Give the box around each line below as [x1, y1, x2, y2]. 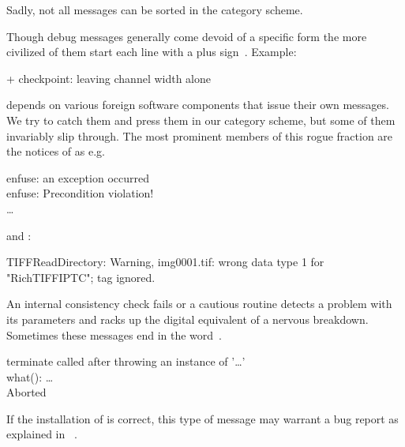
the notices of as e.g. [6, 143, 105, 160]
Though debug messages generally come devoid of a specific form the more [6, 28, 367, 44]
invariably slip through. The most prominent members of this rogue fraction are [6, 127, 393, 144]
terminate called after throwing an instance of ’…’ [6, 353, 246, 370]
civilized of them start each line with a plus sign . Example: [6, 43, 297, 60]
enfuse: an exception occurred [6, 169, 149, 186]
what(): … [6, 368, 54, 385]
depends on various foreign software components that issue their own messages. [6, 96, 389, 113]
